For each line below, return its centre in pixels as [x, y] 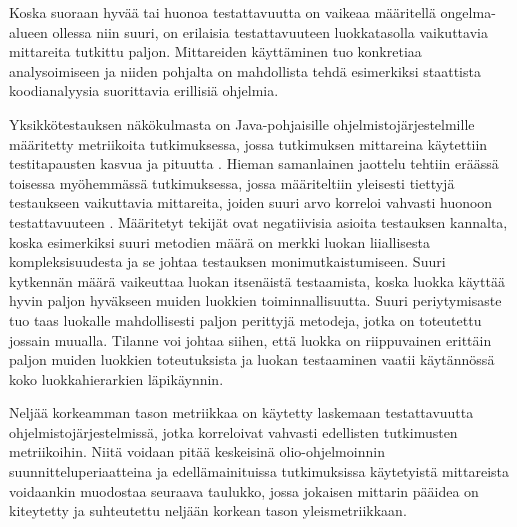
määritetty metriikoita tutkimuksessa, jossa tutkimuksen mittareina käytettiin [248, 143]
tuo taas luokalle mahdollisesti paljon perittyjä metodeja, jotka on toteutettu [245, 319]
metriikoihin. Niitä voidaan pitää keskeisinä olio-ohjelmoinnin [197, 451]
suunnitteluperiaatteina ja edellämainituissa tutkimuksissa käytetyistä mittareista [259, 471]
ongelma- [468, 12]
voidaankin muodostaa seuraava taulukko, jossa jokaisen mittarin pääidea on [244, 490]
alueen [28, 31]
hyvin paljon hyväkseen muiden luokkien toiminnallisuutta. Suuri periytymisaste [255, 300]
